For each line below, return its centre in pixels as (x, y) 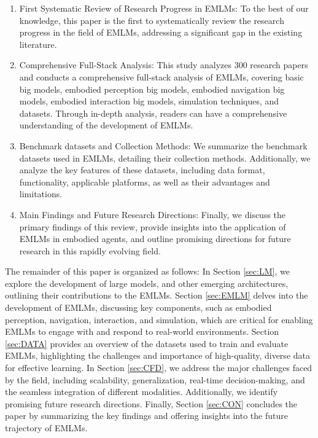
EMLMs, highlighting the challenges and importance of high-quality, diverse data (157, 355)
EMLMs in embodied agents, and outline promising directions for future (155, 239)
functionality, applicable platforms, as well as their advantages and (145, 182)
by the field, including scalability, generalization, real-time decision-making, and (155, 379)
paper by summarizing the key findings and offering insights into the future (146, 416)
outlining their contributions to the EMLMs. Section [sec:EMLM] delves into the (157, 295)
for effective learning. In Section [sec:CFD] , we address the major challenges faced (159, 368)
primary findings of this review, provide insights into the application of (153, 226)
